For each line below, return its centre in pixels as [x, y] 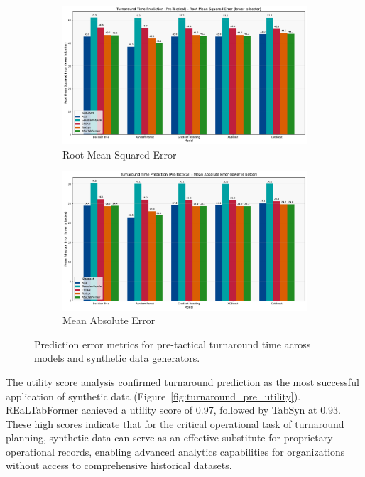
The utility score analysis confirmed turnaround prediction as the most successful [182, 381]
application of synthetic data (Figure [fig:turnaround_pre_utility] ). [153, 396]
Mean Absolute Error [109, 320]
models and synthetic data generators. [117, 358]
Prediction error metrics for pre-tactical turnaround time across [173, 344]
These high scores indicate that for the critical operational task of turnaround [175, 423]
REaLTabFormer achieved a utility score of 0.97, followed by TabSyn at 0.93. [173, 410]
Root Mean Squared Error [120, 154]
